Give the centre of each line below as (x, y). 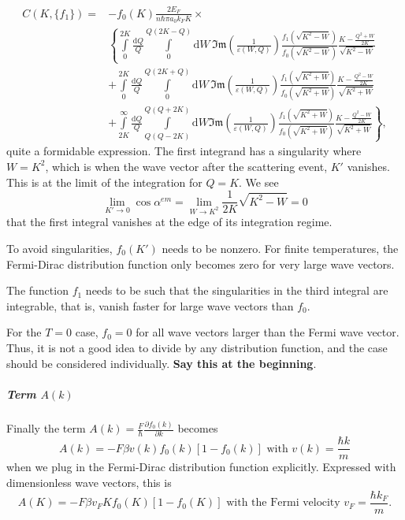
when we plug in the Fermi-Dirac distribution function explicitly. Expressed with (201, 467)
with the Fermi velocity (283, 503)
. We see (259, 182)
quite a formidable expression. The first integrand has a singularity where (184, 151)
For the (24, 332)
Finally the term (46, 428)
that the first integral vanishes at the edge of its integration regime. (169, 222)
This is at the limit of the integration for (104, 182)
